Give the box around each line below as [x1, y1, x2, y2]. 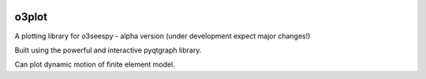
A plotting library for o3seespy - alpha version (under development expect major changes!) [14, 31, 311, 41]
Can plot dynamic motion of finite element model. [14, 59, 175, 70]
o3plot [14, 10, 47, 23]
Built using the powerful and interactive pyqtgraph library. [14, 45, 202, 55]
